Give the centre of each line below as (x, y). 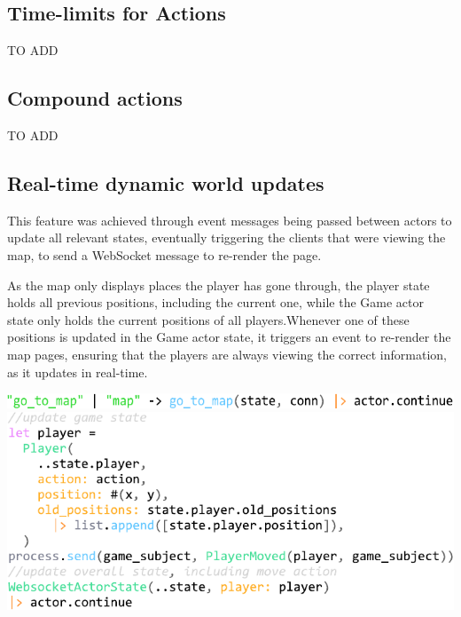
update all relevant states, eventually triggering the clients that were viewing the (227, 237)
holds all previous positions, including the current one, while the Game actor (215, 302)
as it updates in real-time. (78, 372)
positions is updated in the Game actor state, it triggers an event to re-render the (229, 337)
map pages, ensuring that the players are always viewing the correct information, (227, 354)
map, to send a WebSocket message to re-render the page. (164, 254)
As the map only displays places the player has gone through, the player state (219, 285)
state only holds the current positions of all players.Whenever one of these (208, 319)
